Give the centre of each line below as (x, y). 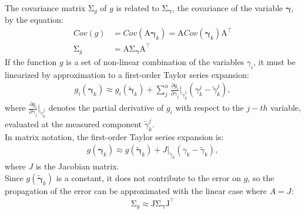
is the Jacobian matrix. (77, 166)
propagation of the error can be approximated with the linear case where (136, 190)
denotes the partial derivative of (106, 108)
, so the (261, 177)
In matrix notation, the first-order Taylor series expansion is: (114, 136)
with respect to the (210, 108)
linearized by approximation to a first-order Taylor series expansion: (127, 74)
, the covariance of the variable (227, 8)
